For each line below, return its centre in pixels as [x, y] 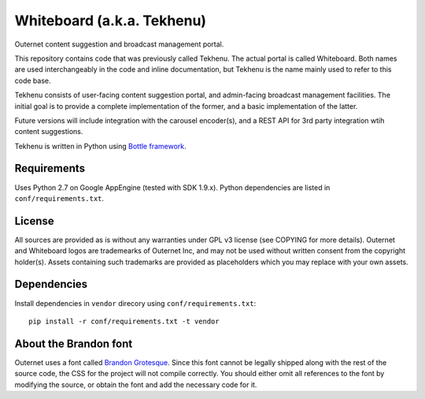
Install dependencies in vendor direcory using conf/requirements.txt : [135, 303]
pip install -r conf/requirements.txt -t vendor [124, 321]
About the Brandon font [74, 343]
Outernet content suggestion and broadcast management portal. [119, 44]
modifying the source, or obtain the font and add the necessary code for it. [136, 384]
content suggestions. [49, 132]
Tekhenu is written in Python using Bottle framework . [100, 146]
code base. [33, 80]
